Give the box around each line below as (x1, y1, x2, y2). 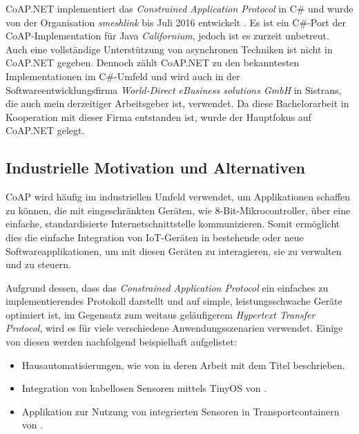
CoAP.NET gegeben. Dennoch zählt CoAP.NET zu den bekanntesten (6, 55, 300, 70)
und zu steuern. (6, 257, 72, 272)
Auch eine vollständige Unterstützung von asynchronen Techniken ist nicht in (6, 41, 333, 56)
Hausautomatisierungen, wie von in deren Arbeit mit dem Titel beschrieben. (21, 357, 345, 372)
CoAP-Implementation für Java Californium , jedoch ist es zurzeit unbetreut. (6, 28, 329, 43)
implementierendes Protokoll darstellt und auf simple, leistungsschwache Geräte (6, 294, 342, 308)
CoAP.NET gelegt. (6, 123, 85, 138)
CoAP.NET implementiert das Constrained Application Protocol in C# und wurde (6, 1, 353, 15)
